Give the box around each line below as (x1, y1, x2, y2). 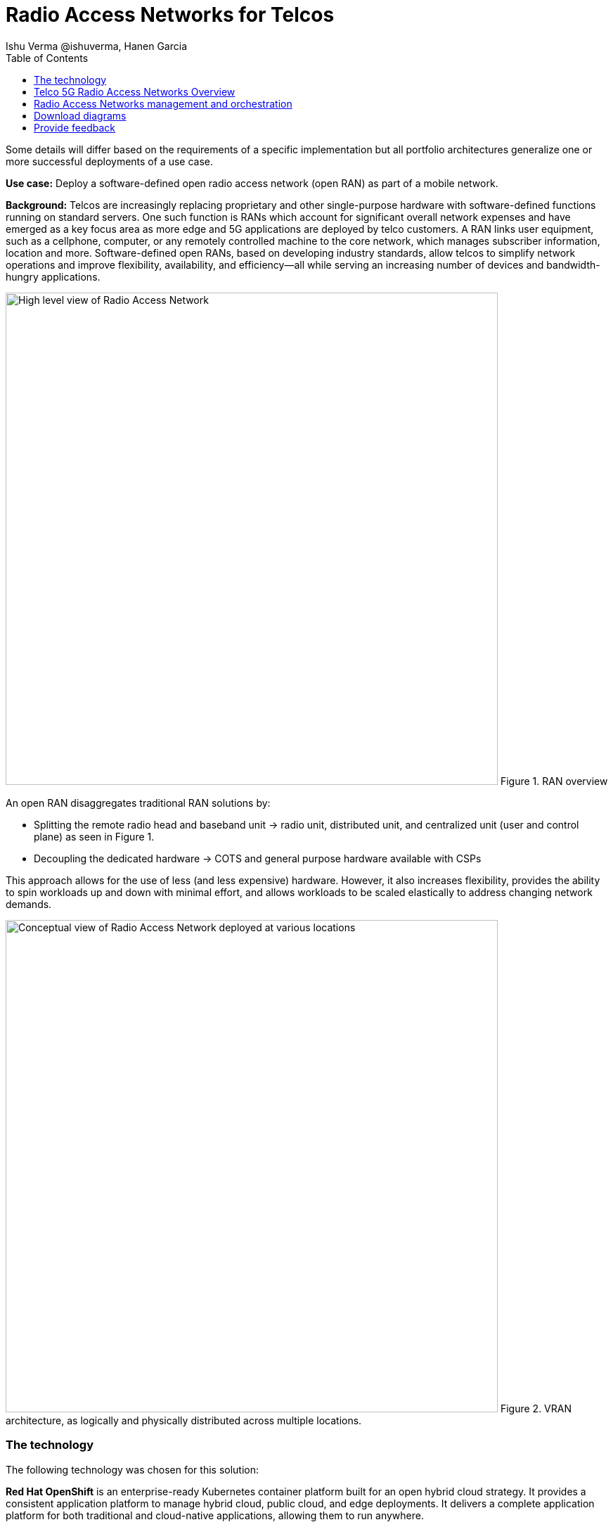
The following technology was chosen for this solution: (6, 1463, 259, 1476)
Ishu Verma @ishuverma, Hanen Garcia (6, 39, 188, 52)
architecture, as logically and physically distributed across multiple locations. (6, 1414, 362, 1426)
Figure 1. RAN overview (500, 774, 608, 787)
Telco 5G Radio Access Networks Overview (34, 85, 235, 98)
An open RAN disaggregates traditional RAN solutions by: (6, 796, 271, 809)
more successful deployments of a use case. (6, 155, 214, 167)
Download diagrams (34, 109, 127, 122)
